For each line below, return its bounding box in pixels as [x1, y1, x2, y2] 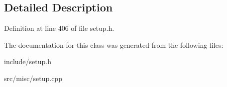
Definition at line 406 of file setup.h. [4, 23, 114, 33]
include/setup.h [4, 56, 51, 67]
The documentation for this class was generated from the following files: [4, 39, 224, 50]
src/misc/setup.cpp [4, 73, 62, 83]
